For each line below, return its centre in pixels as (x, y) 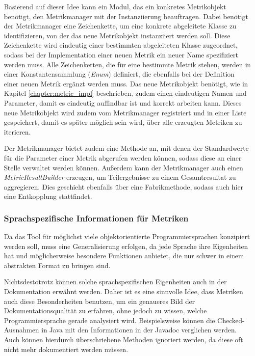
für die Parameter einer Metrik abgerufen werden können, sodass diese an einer (123, 157)
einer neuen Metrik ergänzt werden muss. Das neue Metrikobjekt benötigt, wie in (126, 83)
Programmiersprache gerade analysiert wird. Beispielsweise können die (110, 320)
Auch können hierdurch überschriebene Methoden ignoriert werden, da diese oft (124, 340)
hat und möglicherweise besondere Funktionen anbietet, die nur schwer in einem (124, 256)
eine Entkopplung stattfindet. (48, 196)
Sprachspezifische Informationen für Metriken (96, 218)
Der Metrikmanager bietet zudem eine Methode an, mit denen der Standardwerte (126, 148)
